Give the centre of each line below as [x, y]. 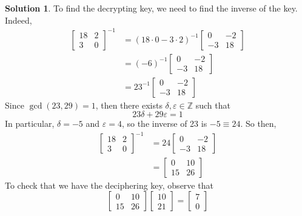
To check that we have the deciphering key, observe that [109, 185]
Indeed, [18, 20]
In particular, [30, 123]
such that [213, 105]
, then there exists [129, 105]
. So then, [258, 123]
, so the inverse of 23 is [164, 123]
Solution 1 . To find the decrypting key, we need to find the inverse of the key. [151, 8]
